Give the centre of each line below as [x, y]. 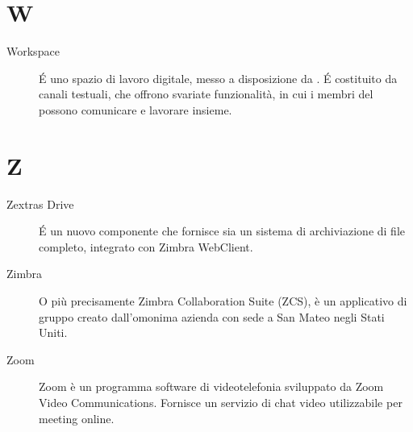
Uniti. [53, 332]
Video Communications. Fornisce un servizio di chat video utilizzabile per [221, 402]
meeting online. [77, 418]
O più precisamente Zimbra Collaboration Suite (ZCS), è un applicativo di [223, 301]
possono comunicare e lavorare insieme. [136, 109]
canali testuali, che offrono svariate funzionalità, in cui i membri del [206, 94]
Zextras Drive [40, 204]
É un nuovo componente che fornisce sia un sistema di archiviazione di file [222, 231]
